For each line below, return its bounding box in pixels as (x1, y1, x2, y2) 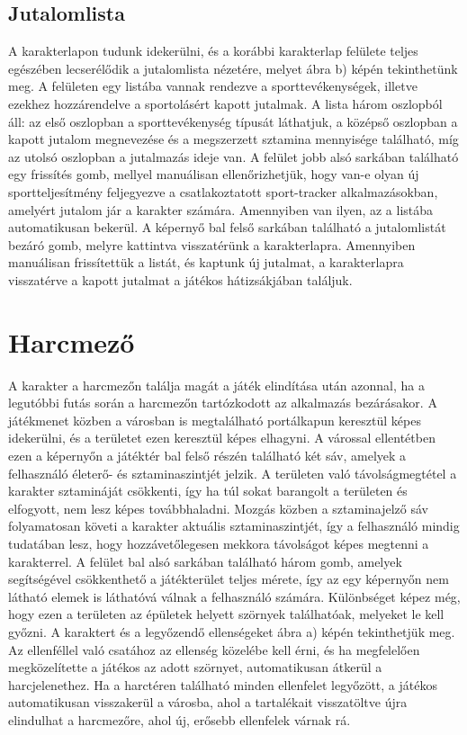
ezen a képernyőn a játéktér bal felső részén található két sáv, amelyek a (8, 446, 407, 465)
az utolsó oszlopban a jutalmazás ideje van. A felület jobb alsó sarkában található (8, 147, 459, 166)
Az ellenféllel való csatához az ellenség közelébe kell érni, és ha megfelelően (8, 640, 420, 659)
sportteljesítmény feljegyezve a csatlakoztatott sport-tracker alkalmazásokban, (8, 182, 438, 201)
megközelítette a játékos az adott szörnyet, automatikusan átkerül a (8, 658, 382, 677)
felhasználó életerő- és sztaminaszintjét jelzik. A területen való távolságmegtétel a (8, 463, 457, 482)
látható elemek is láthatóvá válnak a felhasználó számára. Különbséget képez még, (8, 587, 461, 605)
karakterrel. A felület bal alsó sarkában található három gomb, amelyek (8, 551, 402, 570)
